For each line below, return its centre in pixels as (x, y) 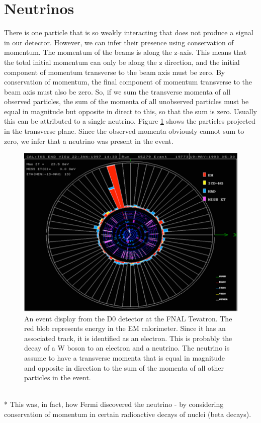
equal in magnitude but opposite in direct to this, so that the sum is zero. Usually (130, 111)
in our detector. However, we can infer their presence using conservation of (119, 42)
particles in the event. (58, 377)
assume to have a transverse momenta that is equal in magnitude (125, 357)
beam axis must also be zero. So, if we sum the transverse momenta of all (117, 91)
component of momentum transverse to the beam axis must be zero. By (115, 72)
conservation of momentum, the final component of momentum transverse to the (128, 82)
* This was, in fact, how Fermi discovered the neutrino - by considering (114, 404)
